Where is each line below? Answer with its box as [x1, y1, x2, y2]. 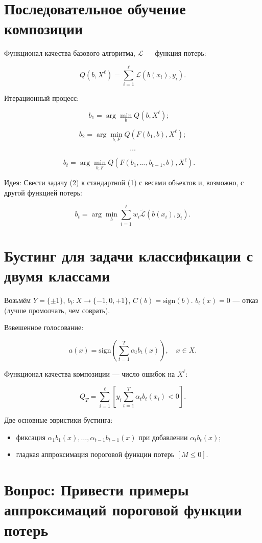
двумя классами [4, 265, 110, 286]
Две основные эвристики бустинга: [4, 415, 113, 425]
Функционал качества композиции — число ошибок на [4, 368, 175, 379]
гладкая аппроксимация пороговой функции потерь [16, 449, 175, 460]
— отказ [232, 294, 258, 305]
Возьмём [4, 294, 31, 305]
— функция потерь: [145, 48, 206, 58]
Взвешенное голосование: [4, 322, 84, 333]
